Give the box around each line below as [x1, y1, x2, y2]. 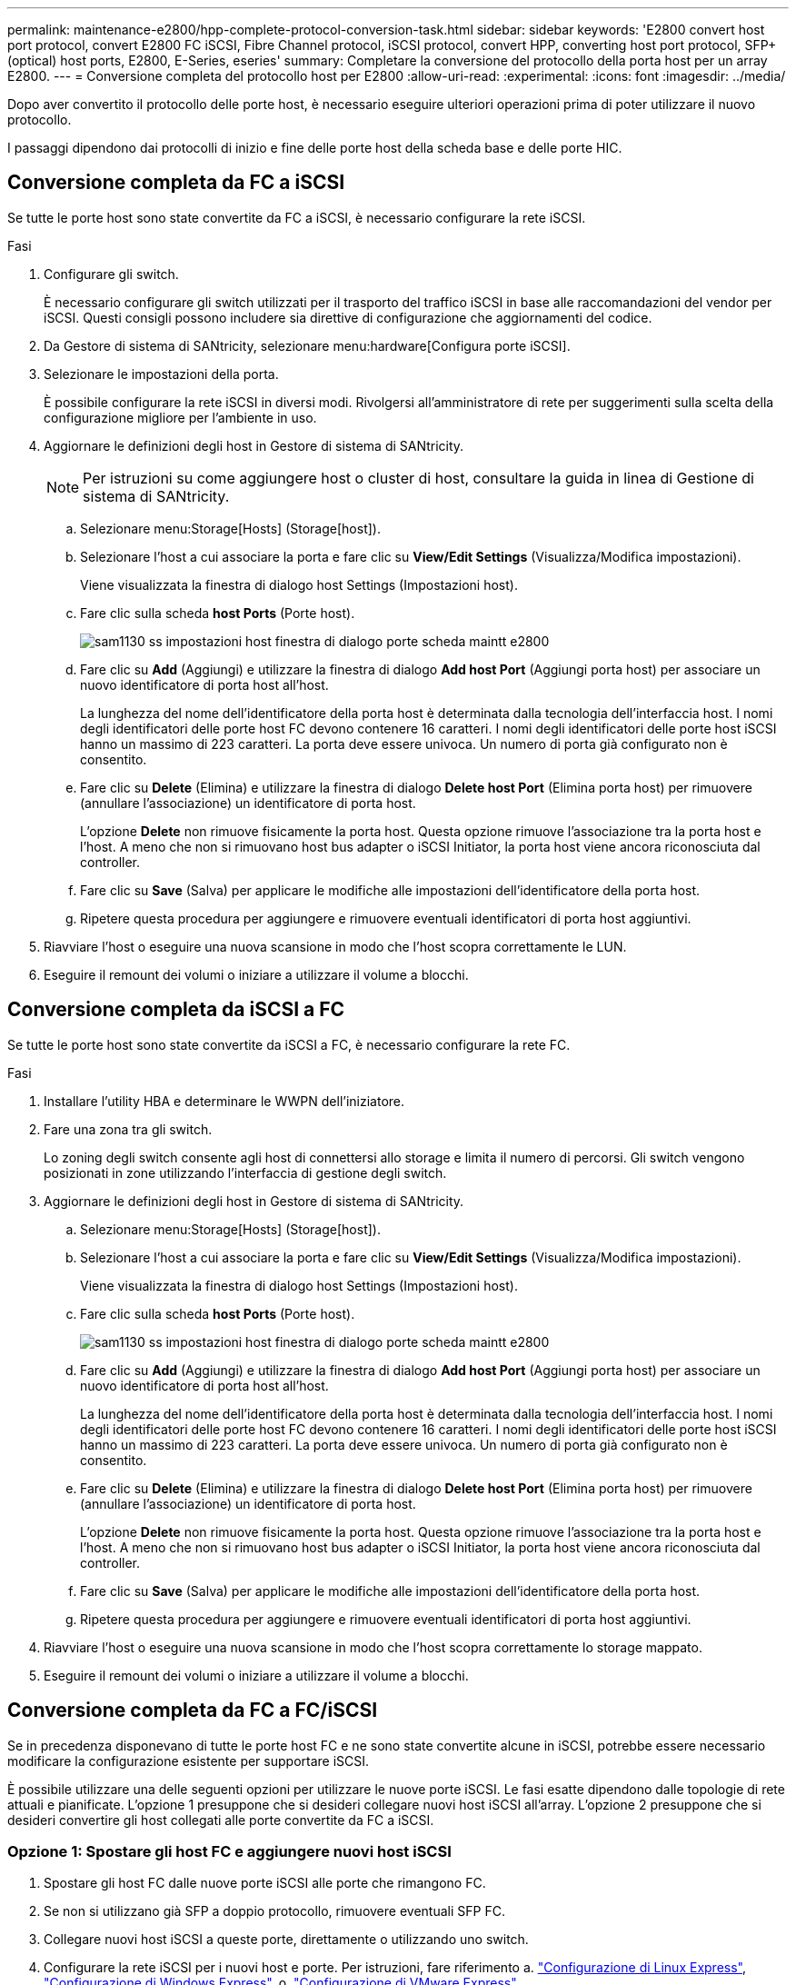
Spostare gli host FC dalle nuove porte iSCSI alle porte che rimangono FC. [44, 1875, 486, 1891]
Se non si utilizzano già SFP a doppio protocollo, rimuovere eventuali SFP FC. [44, 1903, 505, 1920]
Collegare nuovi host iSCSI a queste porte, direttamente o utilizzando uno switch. [44, 1931, 529, 1948]
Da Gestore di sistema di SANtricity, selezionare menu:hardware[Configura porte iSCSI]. [44, 337, 571, 354]
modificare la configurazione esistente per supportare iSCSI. [7, 1752, 370, 1769]
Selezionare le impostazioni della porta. [44, 365, 279, 382]
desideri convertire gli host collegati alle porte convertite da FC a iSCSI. [7, 1811, 434, 1828]
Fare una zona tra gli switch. [44, 1121, 213, 1137]
